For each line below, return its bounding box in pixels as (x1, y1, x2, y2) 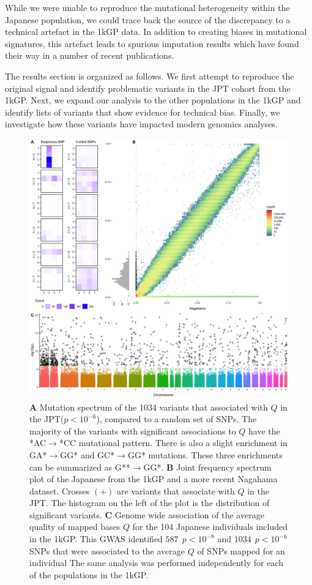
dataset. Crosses (29, 484, 90, 497)
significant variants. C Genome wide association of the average (29, 508, 264, 521)
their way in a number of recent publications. (5, 49, 174, 62)
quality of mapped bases (29, 520, 121, 533)
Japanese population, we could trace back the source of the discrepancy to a (5, 13, 291, 26)
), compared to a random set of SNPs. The (96, 412, 257, 425)
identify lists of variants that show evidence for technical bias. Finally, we (5, 105, 280, 118)
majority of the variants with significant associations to (29, 424, 236, 437)
